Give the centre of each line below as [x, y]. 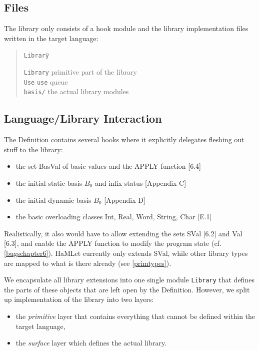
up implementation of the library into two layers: [79, 299]
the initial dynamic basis [53, 200]
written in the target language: [51, 38]
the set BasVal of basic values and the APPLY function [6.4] [108, 166]
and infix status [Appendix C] [140, 183]
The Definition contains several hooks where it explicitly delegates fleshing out [124, 139]
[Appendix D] [125, 200]
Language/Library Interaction [83, 118]
